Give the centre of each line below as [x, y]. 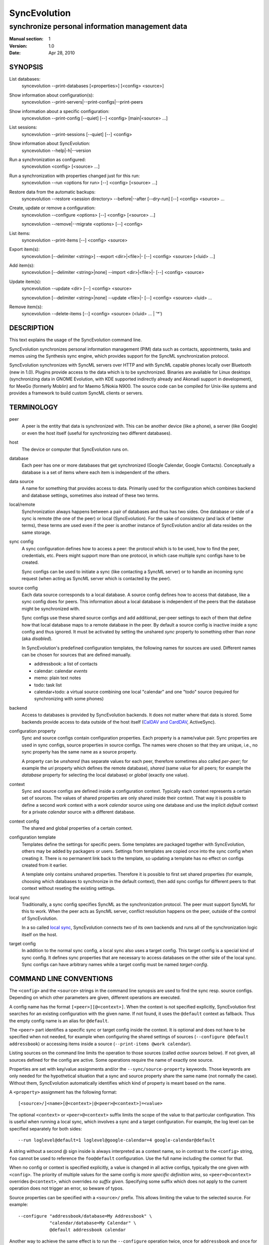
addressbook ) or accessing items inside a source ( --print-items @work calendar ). [100, 1044]
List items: [20, 233]
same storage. [36, 532]
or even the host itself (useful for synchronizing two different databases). [97, 433]
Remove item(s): [26, 307]
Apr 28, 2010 [62, 53]
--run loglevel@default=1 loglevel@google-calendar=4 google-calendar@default [117, 1140]
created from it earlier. [45, 865]
